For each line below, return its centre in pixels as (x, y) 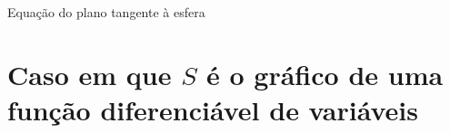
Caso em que (90, 74)
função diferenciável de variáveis (213, 109)
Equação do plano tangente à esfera (106, 12)
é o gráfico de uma (325, 74)
